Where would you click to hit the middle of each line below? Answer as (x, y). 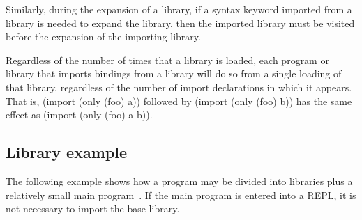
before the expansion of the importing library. (103, 37)
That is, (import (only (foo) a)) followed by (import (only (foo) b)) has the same (179, 101)
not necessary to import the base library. (93, 209)
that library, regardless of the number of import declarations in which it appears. (179, 87)
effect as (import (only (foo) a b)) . (79, 115)
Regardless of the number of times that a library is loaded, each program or (167, 60)
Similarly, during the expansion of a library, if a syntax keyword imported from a (179, 9)
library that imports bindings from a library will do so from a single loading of (174, 73)
